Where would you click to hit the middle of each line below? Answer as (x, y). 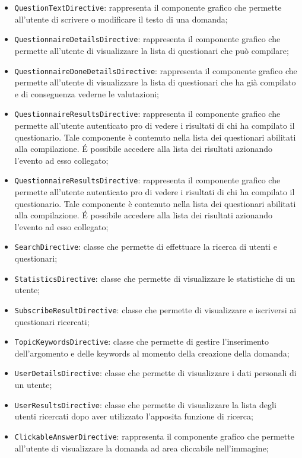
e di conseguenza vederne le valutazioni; (87, 93)
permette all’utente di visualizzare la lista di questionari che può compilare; (152, 50)
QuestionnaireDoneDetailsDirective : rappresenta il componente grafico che (156, 70)
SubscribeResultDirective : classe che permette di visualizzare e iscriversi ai (155, 309)
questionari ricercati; (52, 321)
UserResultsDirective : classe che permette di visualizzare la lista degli (145, 404)
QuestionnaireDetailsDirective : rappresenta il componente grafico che (147, 39)
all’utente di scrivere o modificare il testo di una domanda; (121, 19)
